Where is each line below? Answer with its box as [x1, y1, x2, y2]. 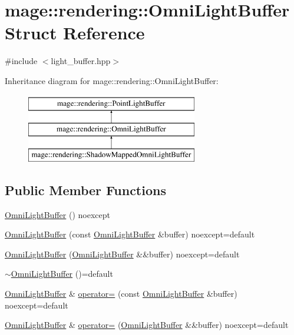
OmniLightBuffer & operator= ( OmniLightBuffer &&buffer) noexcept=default [5, 319, 289, 331]
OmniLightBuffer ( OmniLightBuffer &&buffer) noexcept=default [5, 247, 240, 260]
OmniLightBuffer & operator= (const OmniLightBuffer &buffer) [5, 287, 237, 300]
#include [5, 55, 38, 67]
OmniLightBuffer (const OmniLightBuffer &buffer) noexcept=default [5, 228, 255, 240]
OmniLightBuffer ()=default [11, 267, 113, 280]
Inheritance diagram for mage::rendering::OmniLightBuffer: [5, 74, 219, 86]
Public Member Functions [5, 180, 166, 199]
